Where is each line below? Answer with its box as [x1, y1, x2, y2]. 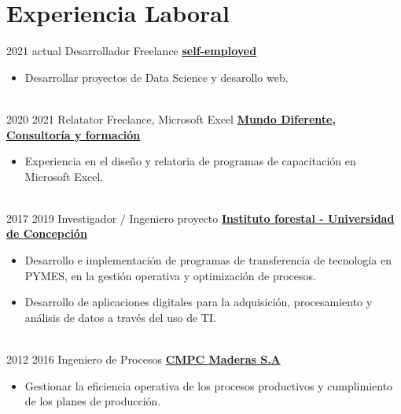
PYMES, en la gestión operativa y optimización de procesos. [24, 267, 316, 283]
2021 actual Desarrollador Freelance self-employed [6, 43, 257, 59]
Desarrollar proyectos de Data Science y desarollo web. [24, 68, 289, 85]
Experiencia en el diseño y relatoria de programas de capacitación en [24, 153, 356, 169]
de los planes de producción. [24, 393, 161, 409]
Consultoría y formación [6, 126, 141, 142]
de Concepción [6, 225, 87, 242]
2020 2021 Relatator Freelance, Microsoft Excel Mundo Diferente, [6, 110, 336, 127]
